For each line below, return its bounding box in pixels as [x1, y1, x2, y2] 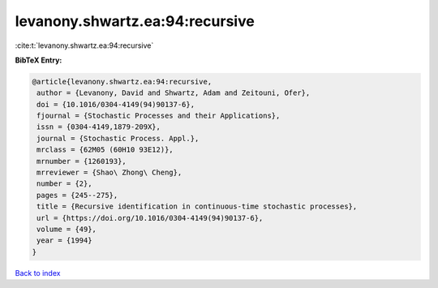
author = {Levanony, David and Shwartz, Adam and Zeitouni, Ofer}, [36, 88, 311, 97]
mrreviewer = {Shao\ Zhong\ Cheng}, [36, 168, 182, 178]
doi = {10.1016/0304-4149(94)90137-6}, [36, 100, 195, 109]
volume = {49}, [36, 225, 97, 234]
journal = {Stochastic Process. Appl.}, [36, 134, 200, 143]
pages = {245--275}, [36, 191, 118, 200]
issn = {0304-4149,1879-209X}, [36, 123, 161, 131]
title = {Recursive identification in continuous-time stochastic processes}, [36, 202, 358, 211]
